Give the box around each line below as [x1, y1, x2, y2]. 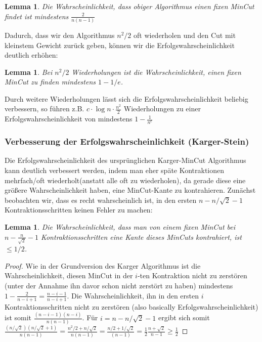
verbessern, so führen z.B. [5, 103, 84, 114]
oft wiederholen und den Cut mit [133, 29, 236, 40]
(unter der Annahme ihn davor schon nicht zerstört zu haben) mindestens [5, 280, 233, 290]
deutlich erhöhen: [5, 50, 58, 60]
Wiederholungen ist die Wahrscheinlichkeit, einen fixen [71, 66, 241, 77]
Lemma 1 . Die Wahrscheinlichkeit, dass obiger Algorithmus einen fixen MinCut [5, 1, 254, 11]
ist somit [5, 312, 32, 323]
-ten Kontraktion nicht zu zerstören [137, 270, 247, 281]
